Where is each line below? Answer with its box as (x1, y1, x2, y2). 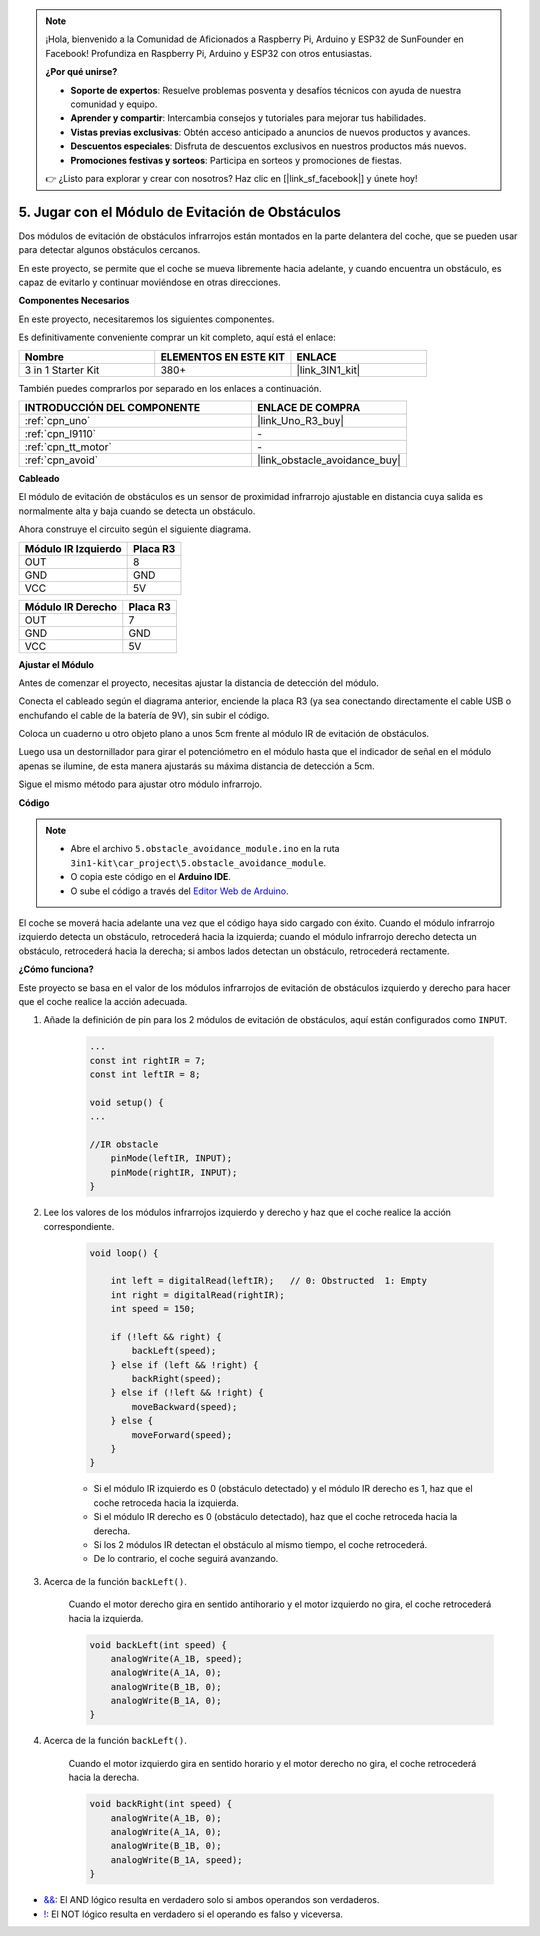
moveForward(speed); (131, 1429, 233, 1440)
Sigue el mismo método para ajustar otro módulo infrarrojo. (18, 778, 263, 790)
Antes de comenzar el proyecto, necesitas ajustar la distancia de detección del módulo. (18, 676, 379, 689)
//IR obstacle (89, 1139, 159, 1150)
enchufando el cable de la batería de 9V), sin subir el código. (18, 709, 270, 721)
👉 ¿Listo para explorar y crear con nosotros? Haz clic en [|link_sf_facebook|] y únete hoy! (45, 172, 418, 184)
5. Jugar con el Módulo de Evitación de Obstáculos (18, 203, 342, 220)
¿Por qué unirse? (45, 66, 118, 78)
